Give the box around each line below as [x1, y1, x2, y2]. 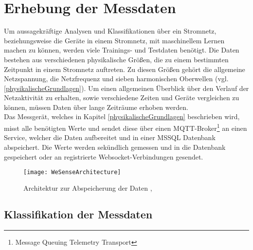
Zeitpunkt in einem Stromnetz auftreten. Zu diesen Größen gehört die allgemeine [4, 64, 245, 74]
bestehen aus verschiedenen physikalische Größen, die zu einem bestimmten [4, 54, 229, 64]
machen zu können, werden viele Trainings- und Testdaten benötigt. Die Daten [4, 45, 239, 55]
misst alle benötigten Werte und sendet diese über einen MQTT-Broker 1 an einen [4, 122, 247, 133]
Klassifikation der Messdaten [4, 206, 153, 221]
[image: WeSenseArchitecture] [23, 169, 121, 176]
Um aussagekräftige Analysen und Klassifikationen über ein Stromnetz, [4, 26, 217, 36]
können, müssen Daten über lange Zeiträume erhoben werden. [4, 102, 188, 112]
